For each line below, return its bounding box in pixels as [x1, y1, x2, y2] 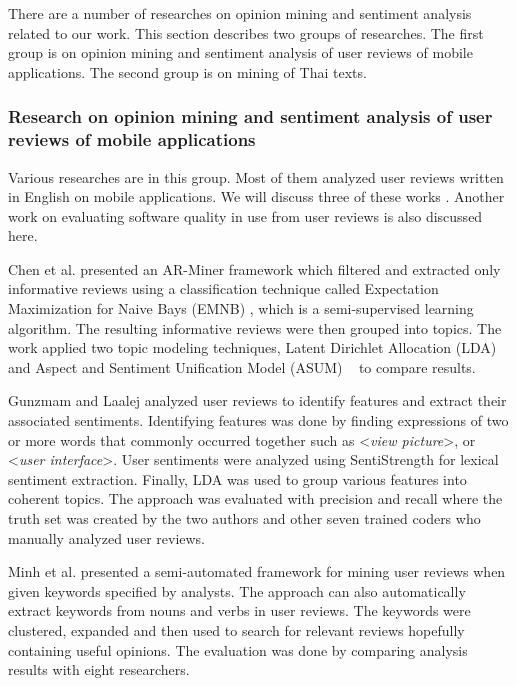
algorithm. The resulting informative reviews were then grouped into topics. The [8, 317, 502, 338]
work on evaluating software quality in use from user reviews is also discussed [8, 205, 483, 226]
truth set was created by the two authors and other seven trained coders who [8, 508, 481, 529]
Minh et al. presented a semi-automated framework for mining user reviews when [8, 561, 506, 582]
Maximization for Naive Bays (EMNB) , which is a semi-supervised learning [8, 298, 474, 319]
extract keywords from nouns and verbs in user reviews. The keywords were [8, 600, 471, 621]
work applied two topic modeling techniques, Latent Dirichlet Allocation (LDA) [8, 337, 497, 358]
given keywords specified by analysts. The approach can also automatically [8, 580, 466, 601]
